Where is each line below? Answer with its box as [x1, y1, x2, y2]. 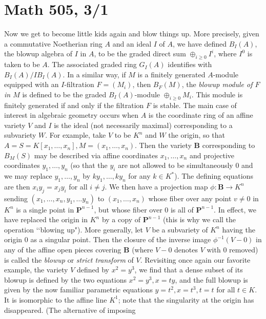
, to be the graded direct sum [94, 48, 186, 59]
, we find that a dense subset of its [134, 264, 243, 275]
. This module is [191, 89, 243, 99]
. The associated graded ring [47, 59, 137, 70]
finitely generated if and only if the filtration [4, 99, 144, 110]
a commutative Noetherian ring [4, 38, 103, 49]
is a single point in [16, 204, 74, 215]
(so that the [70, 160, 108, 171]
